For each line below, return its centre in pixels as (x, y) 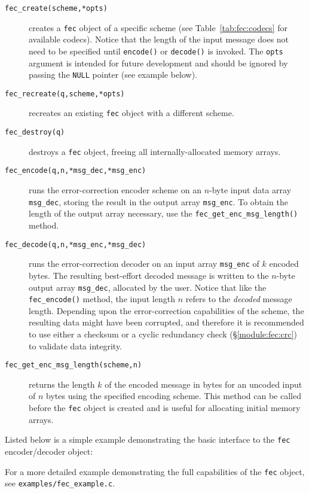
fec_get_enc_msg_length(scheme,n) (74, 365)
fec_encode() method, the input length (102, 299)
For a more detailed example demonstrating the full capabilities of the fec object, (155, 471)
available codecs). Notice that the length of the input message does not (159, 39)
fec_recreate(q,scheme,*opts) (65, 94)
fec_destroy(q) (35, 133)
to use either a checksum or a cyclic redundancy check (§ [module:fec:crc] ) (163, 334)
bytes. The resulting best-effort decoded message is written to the (149, 275)
